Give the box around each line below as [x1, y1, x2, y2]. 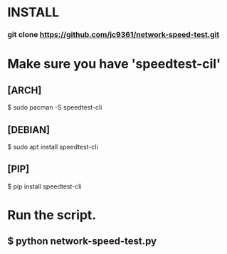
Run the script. [7, 207, 97, 223]
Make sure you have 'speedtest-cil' [7, 56, 221, 72]
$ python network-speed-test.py [7, 236, 157, 248]
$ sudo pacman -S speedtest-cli [7, 103, 102, 112]
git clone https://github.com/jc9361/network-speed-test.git [7, 30, 220, 40]
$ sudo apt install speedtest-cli [7, 142, 98, 151]
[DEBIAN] [7, 124, 51, 136]
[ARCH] [7, 84, 42, 96]
